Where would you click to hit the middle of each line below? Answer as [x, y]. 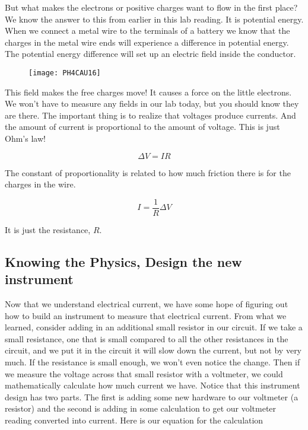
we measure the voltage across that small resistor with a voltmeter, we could [144, 373]
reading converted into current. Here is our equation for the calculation [134, 420]
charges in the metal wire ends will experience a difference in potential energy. [147, 42]
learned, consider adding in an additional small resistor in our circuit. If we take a [154, 327]
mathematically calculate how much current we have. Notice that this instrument [153, 385]
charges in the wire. [40, 184]
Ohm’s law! [25, 138]
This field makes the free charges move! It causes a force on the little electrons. [148, 92]
